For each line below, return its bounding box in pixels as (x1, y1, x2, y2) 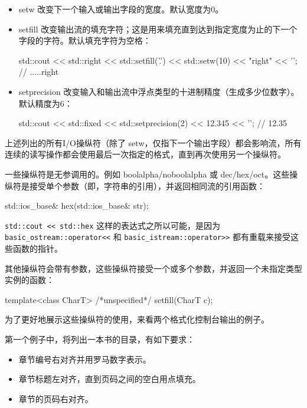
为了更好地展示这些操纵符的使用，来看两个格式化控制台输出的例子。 (5, 313, 269, 325)
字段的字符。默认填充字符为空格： (18, 34, 151, 47)
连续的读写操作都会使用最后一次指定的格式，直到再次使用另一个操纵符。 (5, 148, 286, 160)
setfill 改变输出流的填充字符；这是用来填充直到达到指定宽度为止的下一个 (18, 22, 298, 35)
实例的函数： (5, 274, 54, 286)
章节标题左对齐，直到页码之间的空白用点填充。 (18, 373, 201, 385)
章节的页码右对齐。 (18, 392, 93, 404)
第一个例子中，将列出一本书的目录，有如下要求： (5, 333, 195, 345)
